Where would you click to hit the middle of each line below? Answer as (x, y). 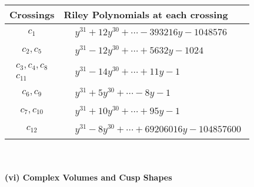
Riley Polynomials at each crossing (146, 14)
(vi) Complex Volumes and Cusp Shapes (88, 177)
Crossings (32, 14)
